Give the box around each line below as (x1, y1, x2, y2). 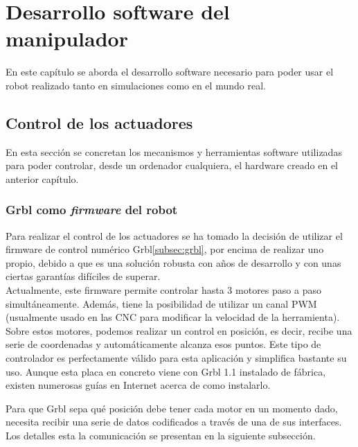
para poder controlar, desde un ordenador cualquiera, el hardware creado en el (6, 158, 339, 173)
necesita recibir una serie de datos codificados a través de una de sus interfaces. (6, 414, 342, 429)
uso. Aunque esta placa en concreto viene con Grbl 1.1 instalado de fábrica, (6, 364, 326, 378)
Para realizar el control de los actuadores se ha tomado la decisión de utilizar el (6, 228, 343, 243)
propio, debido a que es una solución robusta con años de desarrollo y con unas (6, 255, 341, 270)
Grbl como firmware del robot (6, 201, 178, 218)
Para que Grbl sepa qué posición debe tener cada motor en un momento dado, (6, 401, 338, 415)
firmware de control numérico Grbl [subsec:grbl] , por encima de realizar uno (6, 242, 324, 256)
